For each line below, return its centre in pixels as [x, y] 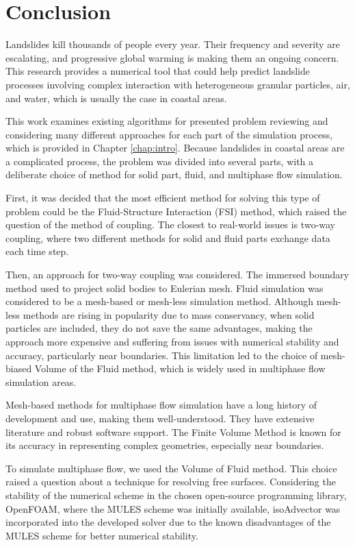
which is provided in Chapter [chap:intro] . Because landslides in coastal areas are [175, 148]
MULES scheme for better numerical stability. [102, 535]
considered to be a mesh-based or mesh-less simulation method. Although [160, 301]
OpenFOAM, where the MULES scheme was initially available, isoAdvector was [173, 508]
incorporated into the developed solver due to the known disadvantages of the [168, 522]
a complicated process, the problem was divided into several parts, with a [160, 161]
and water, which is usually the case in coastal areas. [116, 98]
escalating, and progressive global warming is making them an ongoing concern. [172, 57]
